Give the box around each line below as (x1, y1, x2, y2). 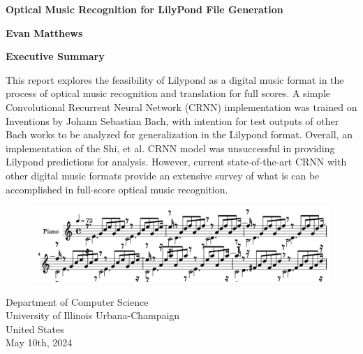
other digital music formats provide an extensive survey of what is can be (6, 168, 320, 182)
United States (6, 321, 64, 336)
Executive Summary (6, 49, 105, 64)
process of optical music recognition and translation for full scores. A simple (6, 86, 331, 101)
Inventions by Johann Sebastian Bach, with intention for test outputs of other (6, 113, 339, 128)
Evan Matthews (6, 25, 83, 40)
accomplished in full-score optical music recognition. (6, 182, 228, 196)
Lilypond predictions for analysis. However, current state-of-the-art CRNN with (6, 154, 347, 169)
